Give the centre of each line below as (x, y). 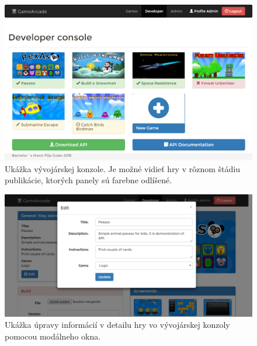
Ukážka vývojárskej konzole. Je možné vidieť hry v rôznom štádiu (122, 168)
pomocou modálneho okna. (53, 336)
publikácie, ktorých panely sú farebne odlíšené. (88, 180)
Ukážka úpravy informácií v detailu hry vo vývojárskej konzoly (117, 325)
